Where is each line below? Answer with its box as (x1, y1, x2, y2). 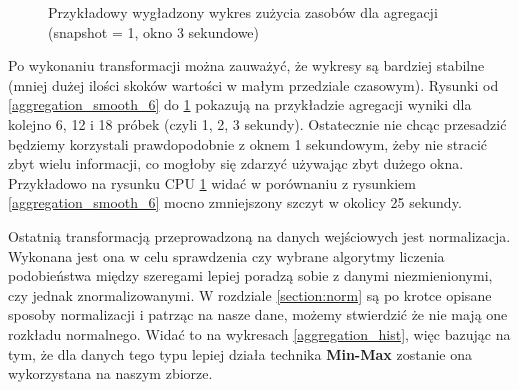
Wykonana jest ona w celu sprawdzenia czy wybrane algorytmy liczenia (8, 245, 445, 266)
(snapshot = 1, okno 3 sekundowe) (48, 21, 260, 42)
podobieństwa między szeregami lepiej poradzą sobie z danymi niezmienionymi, (8, 265, 493, 286)
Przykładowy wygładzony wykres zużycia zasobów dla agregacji (48, 2, 438, 22)
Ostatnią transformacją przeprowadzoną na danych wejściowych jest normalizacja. (8, 225, 511, 246)
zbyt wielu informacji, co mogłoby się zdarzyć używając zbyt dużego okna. (8, 153, 464, 174)
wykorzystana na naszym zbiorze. (8, 363, 213, 384)
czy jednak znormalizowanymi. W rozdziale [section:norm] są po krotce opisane (8, 284, 492, 305)
